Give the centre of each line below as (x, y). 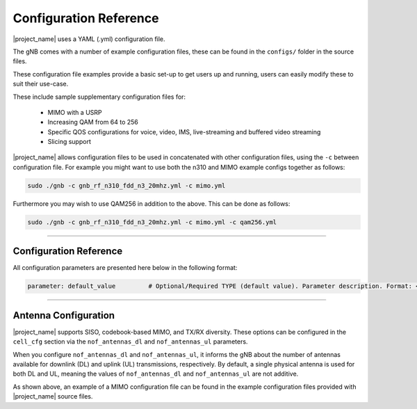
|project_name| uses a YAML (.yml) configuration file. (89, 39)
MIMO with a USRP (75, 112)
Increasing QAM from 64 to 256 (93, 122)
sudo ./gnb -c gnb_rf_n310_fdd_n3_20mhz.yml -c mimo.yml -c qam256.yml (152, 222)
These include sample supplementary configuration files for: (99, 97)
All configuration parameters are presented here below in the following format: (125, 268)
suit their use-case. (41, 84)
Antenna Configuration (64, 315)
